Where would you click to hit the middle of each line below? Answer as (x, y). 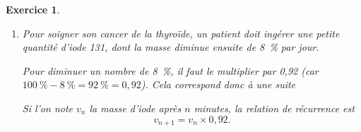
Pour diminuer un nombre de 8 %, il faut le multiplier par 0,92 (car (170, 70)
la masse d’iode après (135, 108)
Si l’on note (48, 108)
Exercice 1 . (33, 9)
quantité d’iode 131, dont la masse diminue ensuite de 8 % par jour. (171, 47)
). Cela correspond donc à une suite (218, 84)
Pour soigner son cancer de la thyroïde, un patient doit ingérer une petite (181, 33)
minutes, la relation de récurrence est (274, 108)
